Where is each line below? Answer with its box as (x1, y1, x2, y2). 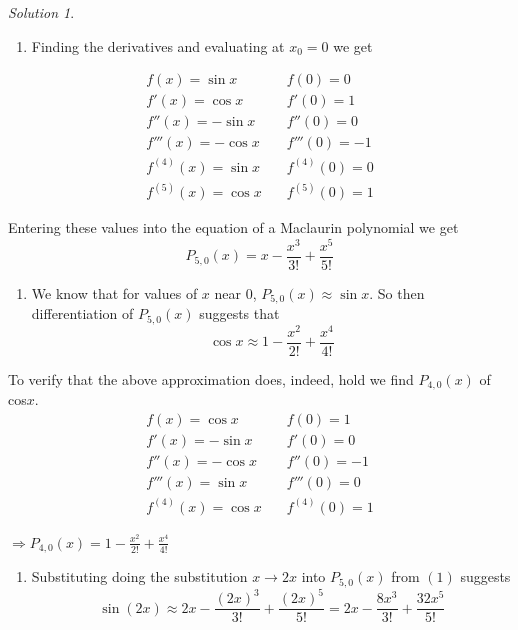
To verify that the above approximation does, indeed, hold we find (8, 369, 414, 390)
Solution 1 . (8, 2, 75, 22)
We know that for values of (31, 282, 198, 303)
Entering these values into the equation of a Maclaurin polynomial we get (8, 217, 459, 238)
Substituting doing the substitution (31, 566, 248, 587)
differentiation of (31, 303, 134, 324)
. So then (369, 282, 425, 303)
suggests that (199, 303, 280, 324)
